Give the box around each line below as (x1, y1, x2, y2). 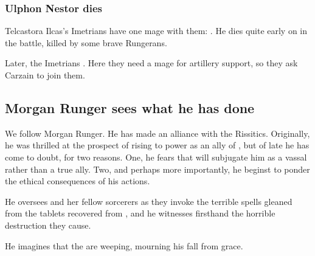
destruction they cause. (5, 218, 91, 231)
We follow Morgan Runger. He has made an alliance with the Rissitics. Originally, (5, 126, 310, 139)
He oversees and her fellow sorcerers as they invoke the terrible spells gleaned (5, 195, 292, 207)
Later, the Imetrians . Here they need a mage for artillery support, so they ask (5, 57, 298, 69)
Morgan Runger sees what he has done (5, 98, 255, 117)
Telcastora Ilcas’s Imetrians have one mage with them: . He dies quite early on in (5, 24, 308, 37)
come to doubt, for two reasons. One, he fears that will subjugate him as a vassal (5, 150, 307, 163)
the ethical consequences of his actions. (5, 175, 150, 187)
